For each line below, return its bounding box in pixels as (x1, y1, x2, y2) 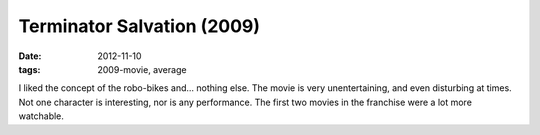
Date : (18, 50, 42, 62)
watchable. (18, 110, 65, 122)
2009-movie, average (97, 63, 187, 75)
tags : (18, 63, 41, 75)
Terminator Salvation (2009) (18, 15, 260, 37)
